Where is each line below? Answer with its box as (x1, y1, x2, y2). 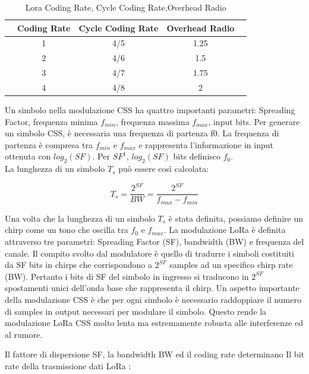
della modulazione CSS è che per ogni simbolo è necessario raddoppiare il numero (5, 293, 301, 305)
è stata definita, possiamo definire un (168, 212, 303, 224)
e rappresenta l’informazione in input (138, 138, 274, 151)
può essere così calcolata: (118, 162, 209, 175)
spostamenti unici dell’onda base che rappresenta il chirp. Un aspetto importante (5, 282, 299, 294)
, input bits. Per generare (208, 115, 300, 127)
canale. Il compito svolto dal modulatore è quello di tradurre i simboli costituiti (5, 247, 294, 259)
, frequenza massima (115, 115, 190, 127)
